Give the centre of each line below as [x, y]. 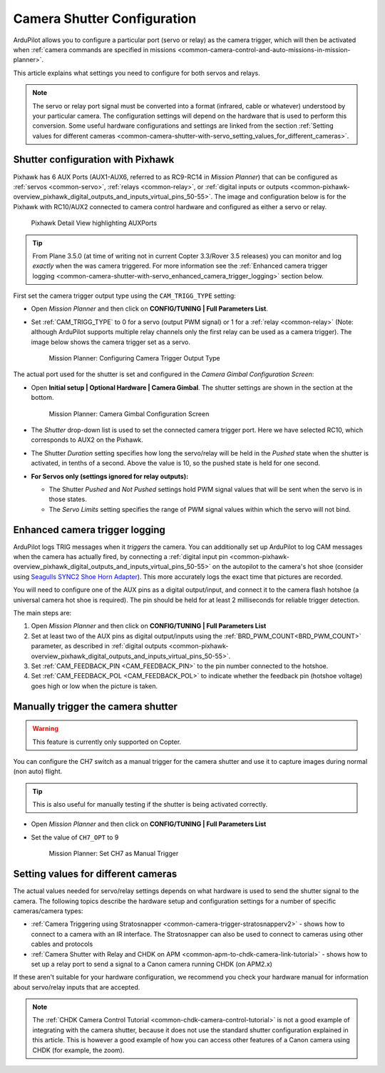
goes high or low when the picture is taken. [94, 686]
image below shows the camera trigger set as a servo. [111, 342]
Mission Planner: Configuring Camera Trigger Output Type [134, 358]
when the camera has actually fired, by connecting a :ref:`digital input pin [120, 557]
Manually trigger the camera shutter [95, 706]
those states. [68, 499]
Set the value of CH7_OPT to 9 [75, 837]
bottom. [42, 398]
